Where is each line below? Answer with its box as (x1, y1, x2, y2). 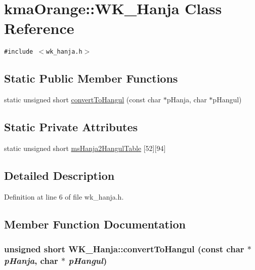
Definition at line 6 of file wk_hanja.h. (4, 191, 124, 202)
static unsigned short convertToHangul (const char (4, 94, 161, 105)
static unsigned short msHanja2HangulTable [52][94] (4, 142, 166, 153)
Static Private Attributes (4, 119, 138, 135)
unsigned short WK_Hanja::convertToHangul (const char (4, 243, 244, 255)
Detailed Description (4, 167, 115, 183)
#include (4, 48, 33, 56)
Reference (4, 18, 74, 38)
